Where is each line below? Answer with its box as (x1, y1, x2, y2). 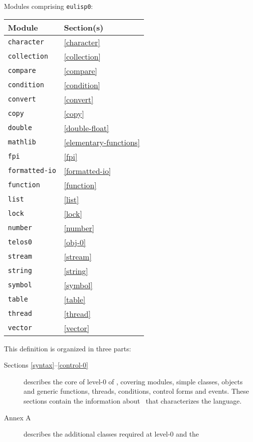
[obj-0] (64, 236, 86, 248)
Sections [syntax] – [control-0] (4, 360, 88, 370)
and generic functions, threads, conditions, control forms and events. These (24, 386, 249, 396)
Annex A (4, 412, 31, 422)
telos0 (8, 238, 32, 246)
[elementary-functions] (64, 136, 140, 148)
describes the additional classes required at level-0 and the (24, 429, 199, 439)
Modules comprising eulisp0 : (4, 1, 93, 11)
